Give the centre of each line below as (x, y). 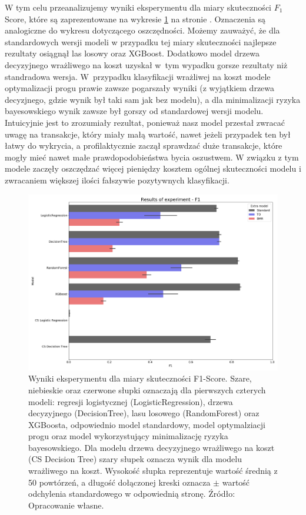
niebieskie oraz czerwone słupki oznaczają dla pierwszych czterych (147, 389)
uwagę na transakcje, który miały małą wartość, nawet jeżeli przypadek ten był (148, 134)
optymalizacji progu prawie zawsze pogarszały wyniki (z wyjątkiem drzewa (140, 88)
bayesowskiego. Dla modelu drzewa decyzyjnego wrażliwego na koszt (152, 447)
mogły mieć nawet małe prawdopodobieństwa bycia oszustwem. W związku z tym (152, 157)
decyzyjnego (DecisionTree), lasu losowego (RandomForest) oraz (144, 413)
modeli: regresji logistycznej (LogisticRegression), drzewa (131, 401)
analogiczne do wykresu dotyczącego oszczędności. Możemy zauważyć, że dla (142, 30)
